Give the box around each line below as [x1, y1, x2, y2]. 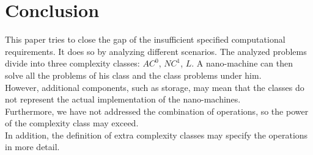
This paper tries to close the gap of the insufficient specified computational [5, 33, 285, 46]
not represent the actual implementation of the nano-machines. [5, 93, 241, 106]
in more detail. [5, 140, 60, 153]
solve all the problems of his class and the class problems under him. [5, 68, 262, 81]
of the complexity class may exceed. [5, 117, 139, 129]
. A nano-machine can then [191, 57, 293, 70]
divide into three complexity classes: [5, 57, 140, 70]
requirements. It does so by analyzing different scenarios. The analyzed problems [5, 45, 307, 57]
